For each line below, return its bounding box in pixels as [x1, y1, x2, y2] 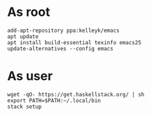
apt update [7, 33, 39, 40]
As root [7, 4, 51, 20]
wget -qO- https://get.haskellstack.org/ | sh [7, 91, 145, 98]
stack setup [7, 103, 42, 110]
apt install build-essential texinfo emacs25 [7, 39, 141, 46]
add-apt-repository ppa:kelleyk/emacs [7, 27, 120, 34]
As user [7, 69, 54, 84]
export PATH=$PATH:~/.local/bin [7, 97, 101, 104]
